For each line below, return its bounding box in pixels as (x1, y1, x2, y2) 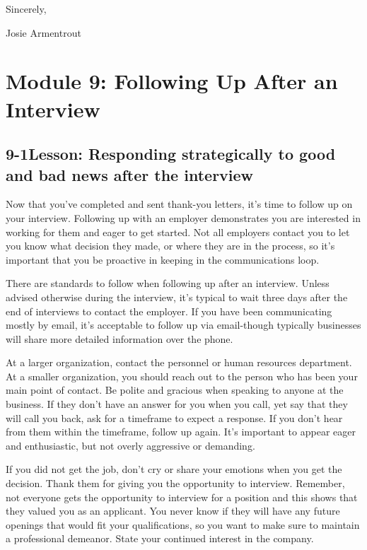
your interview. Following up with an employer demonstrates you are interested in (6, 210, 361, 225)
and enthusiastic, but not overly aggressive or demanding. (6, 438, 255, 452)
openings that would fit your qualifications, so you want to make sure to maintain (6, 517, 360, 532)
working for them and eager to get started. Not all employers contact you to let (6, 224, 350, 239)
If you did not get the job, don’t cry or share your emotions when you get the (6, 462, 342, 476)
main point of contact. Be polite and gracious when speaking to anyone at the (6, 382, 344, 397)
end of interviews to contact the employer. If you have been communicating (6, 303, 332, 318)
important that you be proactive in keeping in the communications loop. (6, 252, 320, 267)
